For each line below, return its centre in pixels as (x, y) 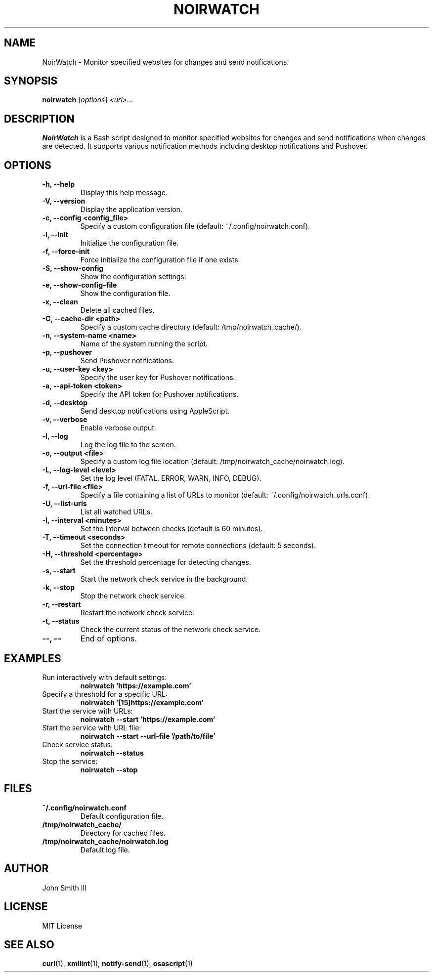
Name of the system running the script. (144, 344)
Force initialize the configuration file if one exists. (160, 260)
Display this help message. (124, 193)
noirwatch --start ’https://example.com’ (148, 719)
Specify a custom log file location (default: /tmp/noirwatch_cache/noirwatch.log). (212, 462)
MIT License (62, 926)
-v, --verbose (65, 420)
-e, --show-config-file (80, 285)
